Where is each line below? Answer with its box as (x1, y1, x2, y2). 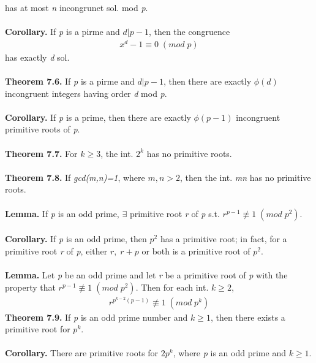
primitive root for (5, 323, 70, 335)
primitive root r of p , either (5, 244, 108, 257)
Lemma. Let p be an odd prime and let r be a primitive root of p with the (5, 268, 288, 281)
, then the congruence (148, 25, 230, 38)
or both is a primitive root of (141, 244, 250, 257)
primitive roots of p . (5, 123, 80, 136)
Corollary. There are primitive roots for (5, 346, 159, 359)
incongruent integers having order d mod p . (5, 86, 167, 99)
